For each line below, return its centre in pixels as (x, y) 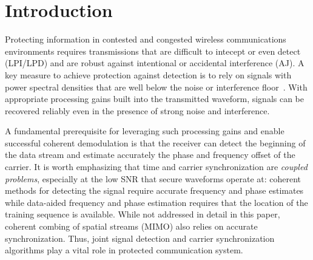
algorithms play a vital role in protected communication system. (124, 250)
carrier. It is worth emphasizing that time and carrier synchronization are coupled (156, 167)
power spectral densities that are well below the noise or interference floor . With (156, 87)
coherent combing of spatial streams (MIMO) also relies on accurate (131, 226)
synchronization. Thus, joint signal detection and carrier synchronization (140, 238)
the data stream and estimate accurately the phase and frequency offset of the (150, 155)
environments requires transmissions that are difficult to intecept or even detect (153, 51)
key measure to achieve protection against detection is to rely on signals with (148, 74)
